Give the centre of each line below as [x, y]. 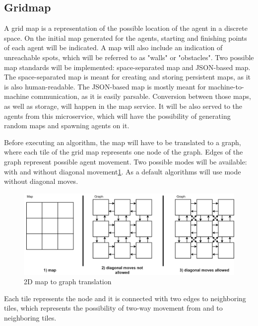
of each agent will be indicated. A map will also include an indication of [113, 47]
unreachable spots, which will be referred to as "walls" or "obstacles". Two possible [129, 57]
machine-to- [226, 86]
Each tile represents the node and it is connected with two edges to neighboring [125, 298]
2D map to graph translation [68, 282]
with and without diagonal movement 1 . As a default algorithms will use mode [123, 171]
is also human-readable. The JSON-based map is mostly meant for [105, 86]
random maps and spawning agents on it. [67, 125]
